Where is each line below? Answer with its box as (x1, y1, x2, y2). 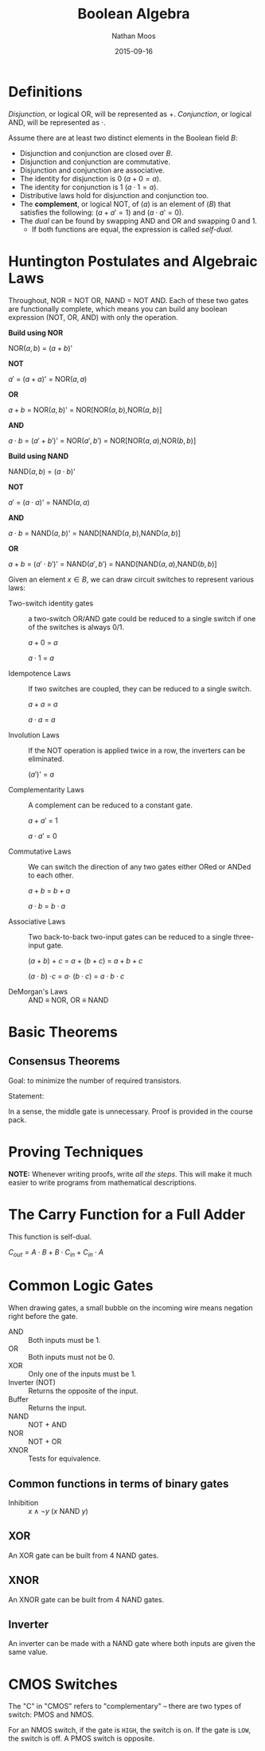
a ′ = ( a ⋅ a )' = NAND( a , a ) (8, 497, 90, 507)
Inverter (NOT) (8, 1378, 56, 1387)
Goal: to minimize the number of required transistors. (8, 1076, 181, 1085)
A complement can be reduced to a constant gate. (28, 800, 193, 810)
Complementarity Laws (8, 784, 85, 794)
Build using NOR (8, 328, 64, 337)
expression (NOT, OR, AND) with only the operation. (8, 312, 179, 322)
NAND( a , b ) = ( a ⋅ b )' (8, 466, 76, 476)
